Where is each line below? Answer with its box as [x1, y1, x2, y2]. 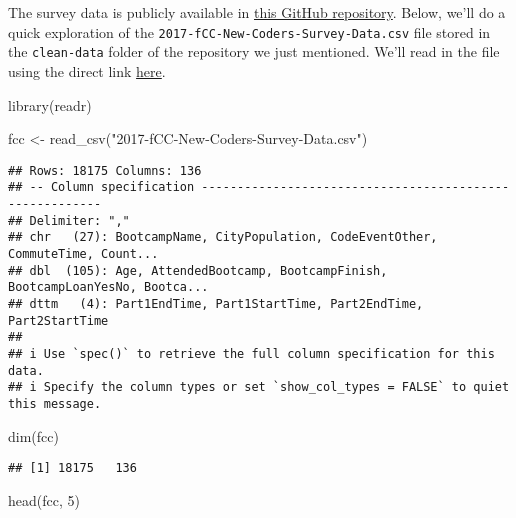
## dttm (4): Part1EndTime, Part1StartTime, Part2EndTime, [8, 296, 424, 311]
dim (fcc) [8, 425, 59, 446]
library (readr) [8, 94, 92, 115]
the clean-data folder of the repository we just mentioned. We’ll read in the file [8, 41, 500, 62]
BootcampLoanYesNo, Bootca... [8, 280, 209, 295]
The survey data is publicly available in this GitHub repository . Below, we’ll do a [8, 2, 506, 22]
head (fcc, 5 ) [8, 489, 80, 510]
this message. [8, 396, 102, 411]
